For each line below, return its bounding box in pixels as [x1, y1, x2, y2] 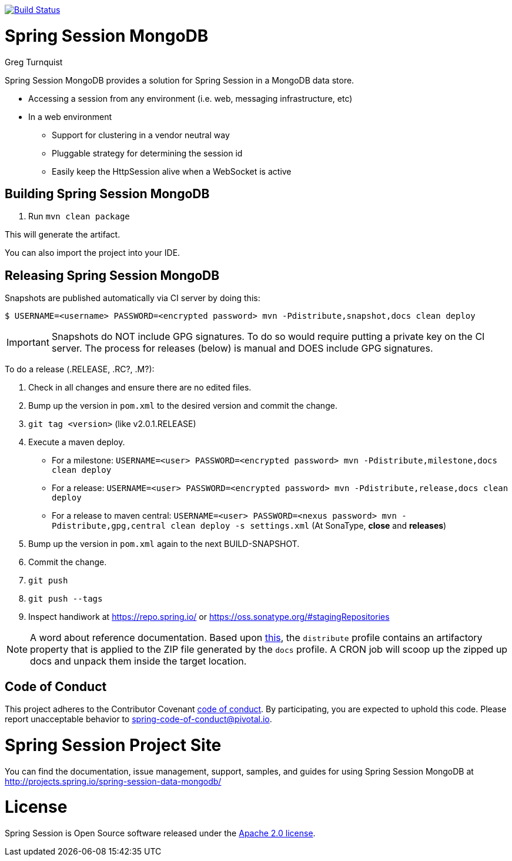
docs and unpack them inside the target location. [30, 655, 247, 668]
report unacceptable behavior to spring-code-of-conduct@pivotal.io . [5, 714, 272, 725]
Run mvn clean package [28, 211, 130, 222]
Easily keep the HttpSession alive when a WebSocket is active [52, 166, 292, 176]
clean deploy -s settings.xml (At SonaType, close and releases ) [170, 520, 447, 531]
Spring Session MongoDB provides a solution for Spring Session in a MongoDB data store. [5, 75, 354, 85]
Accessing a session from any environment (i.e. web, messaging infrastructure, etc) [28, 93, 353, 104]
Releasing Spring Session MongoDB [5, 268, 220, 283]
